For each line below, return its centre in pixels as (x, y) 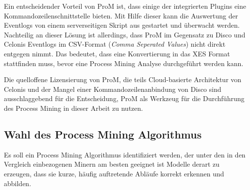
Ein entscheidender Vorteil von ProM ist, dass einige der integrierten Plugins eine (125, 6)
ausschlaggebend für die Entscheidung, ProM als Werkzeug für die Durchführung (124, 98)
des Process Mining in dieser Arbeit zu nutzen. (74, 108)
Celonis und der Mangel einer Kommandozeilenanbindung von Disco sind (113, 89)
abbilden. (18, 183)
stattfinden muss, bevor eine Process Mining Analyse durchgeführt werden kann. (124, 63)
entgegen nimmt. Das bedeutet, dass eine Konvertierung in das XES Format (117, 53)
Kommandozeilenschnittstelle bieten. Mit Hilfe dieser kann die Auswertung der (121, 15)
